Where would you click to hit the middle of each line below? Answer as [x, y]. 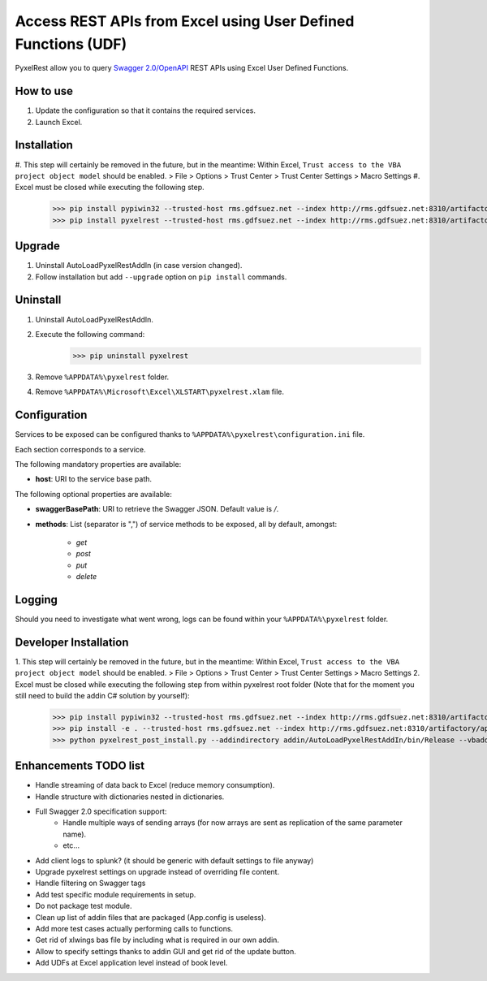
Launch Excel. [59, 122]
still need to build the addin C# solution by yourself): [102, 696]
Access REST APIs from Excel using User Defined [185, 21]
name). [75, 834]
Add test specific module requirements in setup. [116, 894]
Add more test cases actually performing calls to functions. [134, 929]
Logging [37, 600]
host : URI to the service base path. [94, 479]
